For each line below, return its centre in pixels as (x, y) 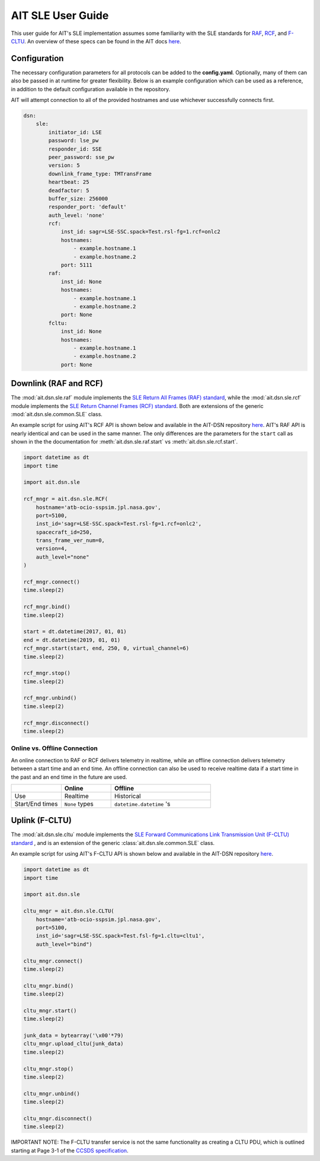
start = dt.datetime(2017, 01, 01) (75, 632)
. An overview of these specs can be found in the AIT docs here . (103, 41)
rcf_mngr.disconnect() (56, 723)
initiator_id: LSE (75, 132)
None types (79, 803)
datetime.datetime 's (142, 803)
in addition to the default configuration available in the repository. (91, 89)
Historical (127, 796)
